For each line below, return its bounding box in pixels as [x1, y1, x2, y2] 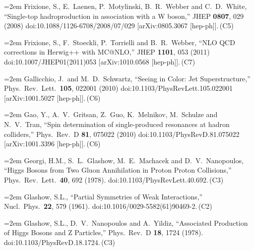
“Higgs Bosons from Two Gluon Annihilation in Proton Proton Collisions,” [4, 165, 232, 175]
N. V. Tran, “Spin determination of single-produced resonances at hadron [4, 119, 230, 129]
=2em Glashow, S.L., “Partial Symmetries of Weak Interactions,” [4, 191, 203, 201]
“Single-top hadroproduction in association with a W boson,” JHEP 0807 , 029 [4, 10, 244, 21]
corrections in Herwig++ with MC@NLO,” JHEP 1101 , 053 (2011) [4, 47, 210, 57]
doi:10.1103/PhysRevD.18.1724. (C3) [4, 237, 115, 247]
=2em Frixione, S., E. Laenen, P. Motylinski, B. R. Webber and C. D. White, [4, 1, 247, 11]
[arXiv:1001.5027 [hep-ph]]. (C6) [4, 92, 101, 103]
